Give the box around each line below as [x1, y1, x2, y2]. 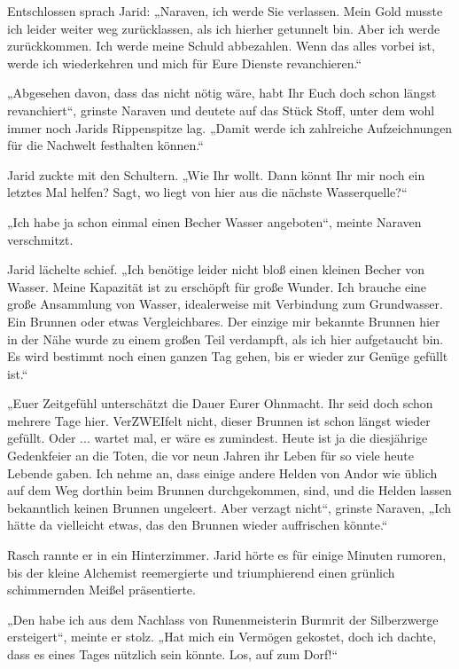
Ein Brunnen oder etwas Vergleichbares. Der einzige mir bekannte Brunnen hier [7, 311, 440, 330]
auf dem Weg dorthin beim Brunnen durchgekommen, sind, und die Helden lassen [7, 481, 452, 500]
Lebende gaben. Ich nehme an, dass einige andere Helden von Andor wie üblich [7, 463, 438, 482]
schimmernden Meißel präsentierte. [7, 580, 196, 599]
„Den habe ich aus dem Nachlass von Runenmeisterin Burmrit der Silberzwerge [7, 610, 439, 628]
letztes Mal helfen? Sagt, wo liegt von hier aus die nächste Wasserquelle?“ [7, 183, 408, 201]
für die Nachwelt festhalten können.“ [7, 136, 204, 154]
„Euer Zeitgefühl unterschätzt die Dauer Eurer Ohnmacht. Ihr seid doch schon [7, 394, 433, 413]
